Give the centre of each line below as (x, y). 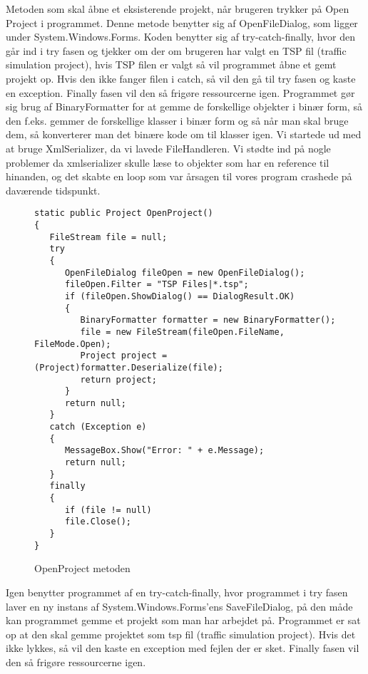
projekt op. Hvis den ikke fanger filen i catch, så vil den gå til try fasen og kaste (181, 78)
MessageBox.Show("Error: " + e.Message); (164, 451)
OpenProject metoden (82, 568)
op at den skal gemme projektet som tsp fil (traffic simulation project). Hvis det (181, 634)
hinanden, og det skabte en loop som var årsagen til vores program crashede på (179, 176)
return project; (118, 379)
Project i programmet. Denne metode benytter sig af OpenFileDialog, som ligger (182, 22)
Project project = (124, 356)
